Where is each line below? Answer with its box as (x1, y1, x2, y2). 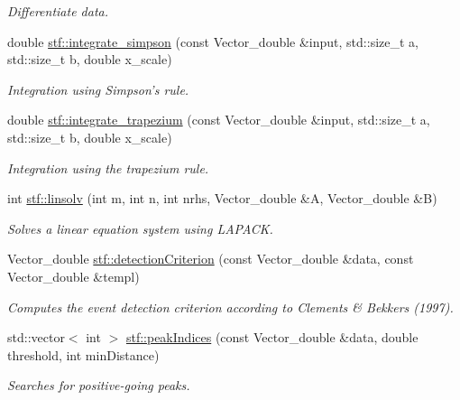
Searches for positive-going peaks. (7, 376, 190, 395)
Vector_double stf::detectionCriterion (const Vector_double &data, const (7, 249, 414, 268)
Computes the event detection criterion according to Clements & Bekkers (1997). (7, 297, 454, 316)
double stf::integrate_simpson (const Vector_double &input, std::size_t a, (7, 32, 419, 51)
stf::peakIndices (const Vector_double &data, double (125, 328, 419, 347)
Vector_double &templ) (7, 266, 140, 285)
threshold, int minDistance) (7, 345, 160, 364)
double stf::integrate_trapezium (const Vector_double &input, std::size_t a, (7, 110, 430, 129)
